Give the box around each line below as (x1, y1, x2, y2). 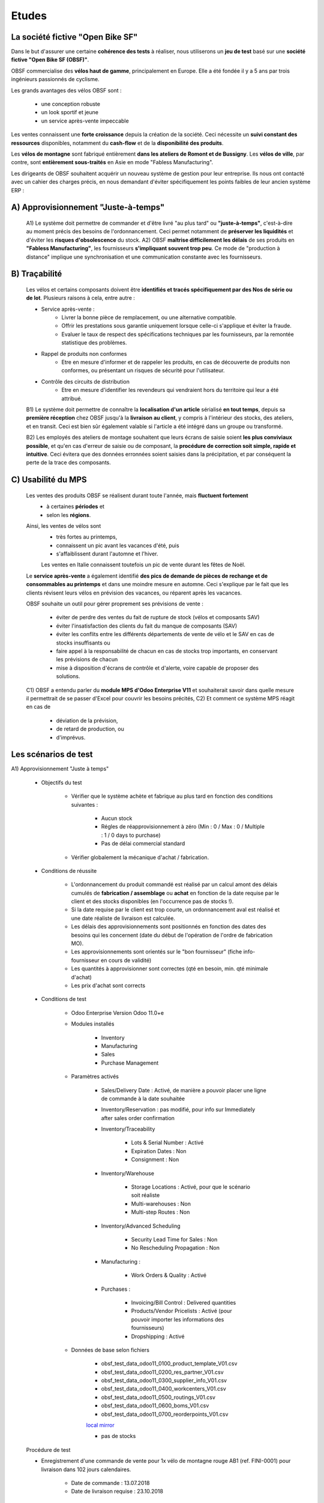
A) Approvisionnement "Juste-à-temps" (11, 202, 165, 213)
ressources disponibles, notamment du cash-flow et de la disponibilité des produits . (11, 139, 224, 147)
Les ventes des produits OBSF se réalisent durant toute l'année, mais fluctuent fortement (26, 492, 248, 499)
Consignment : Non (131, 1156, 179, 1163)
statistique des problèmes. (61, 339, 127, 346)
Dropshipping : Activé (131, 1332, 185, 1340)
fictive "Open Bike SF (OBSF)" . (11, 56, 89, 63)
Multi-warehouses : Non (131, 1200, 191, 1207)
